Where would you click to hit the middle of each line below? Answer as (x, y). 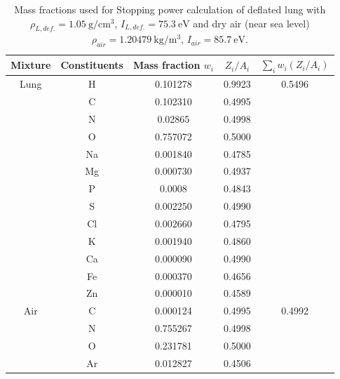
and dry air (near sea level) (251, 23)
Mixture (31, 65)
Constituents (92, 65)
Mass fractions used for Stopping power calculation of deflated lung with (170, 9)
